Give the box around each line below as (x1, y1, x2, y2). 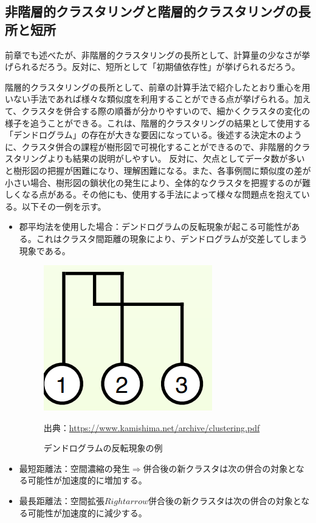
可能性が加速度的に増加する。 (27, 474, 147, 487)
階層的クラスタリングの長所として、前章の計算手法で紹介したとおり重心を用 (5, 80, 311, 93)
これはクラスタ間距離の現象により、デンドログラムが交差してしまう (36, 232, 307, 244)
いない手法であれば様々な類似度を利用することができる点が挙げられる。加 (5, 92, 303, 105)
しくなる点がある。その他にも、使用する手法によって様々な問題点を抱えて (5, 188, 301, 201)
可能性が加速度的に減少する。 (27, 506, 147, 519)
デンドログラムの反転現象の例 (43, 442, 163, 454)
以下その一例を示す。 (21, 199, 106, 212)
